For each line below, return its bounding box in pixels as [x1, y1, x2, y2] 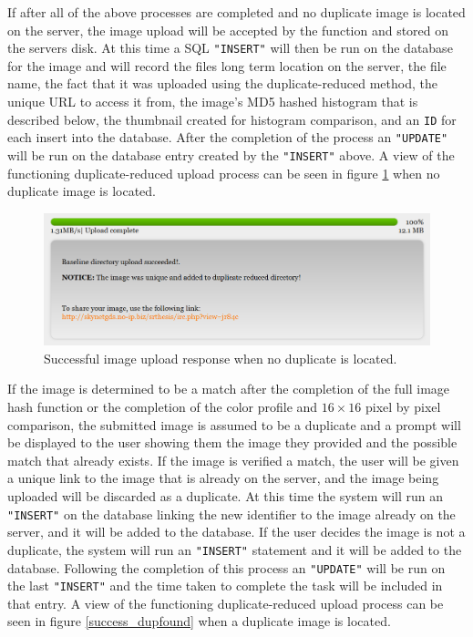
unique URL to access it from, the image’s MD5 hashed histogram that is [7, 92, 418, 111]
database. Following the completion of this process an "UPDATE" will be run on [7, 558, 446, 577]
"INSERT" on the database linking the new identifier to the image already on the [7, 504, 456, 523]
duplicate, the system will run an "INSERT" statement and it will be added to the [7, 539, 462, 559]
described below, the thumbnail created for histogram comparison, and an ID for [7, 109, 457, 128]
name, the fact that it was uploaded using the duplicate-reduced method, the [7, 74, 437, 93]
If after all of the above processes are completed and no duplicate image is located [7, 3, 466, 21]
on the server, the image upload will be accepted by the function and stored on [7, 20, 449, 39]
